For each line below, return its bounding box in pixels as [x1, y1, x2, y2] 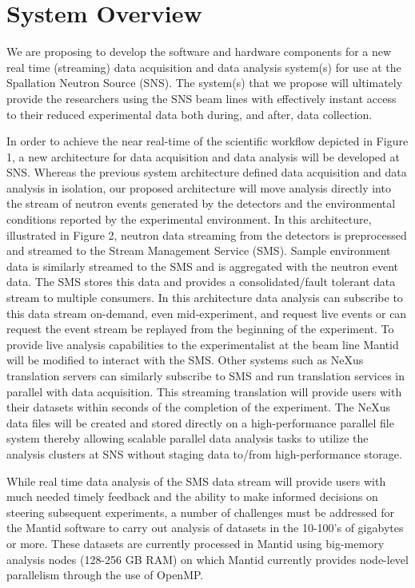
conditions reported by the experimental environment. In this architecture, [6, 211, 372, 228]
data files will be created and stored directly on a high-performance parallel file [6, 414, 394, 431]
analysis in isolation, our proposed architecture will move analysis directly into [6, 179, 391, 196]
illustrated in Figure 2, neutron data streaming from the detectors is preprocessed [6, 226, 407, 243]
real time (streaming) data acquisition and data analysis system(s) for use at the [6, 58, 401, 75]
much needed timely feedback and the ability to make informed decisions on [6, 488, 378, 505]
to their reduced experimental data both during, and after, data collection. [6, 105, 373, 122]
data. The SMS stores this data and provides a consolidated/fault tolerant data [6, 273, 396, 290]
